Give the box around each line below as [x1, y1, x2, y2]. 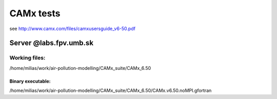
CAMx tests [9, 8, 61, 19]
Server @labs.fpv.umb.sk [9, 39, 94, 47]
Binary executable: [9, 78, 51, 84]
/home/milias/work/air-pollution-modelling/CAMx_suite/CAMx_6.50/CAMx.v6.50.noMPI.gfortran [9, 87, 212, 94]
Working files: [9, 54, 46, 61]
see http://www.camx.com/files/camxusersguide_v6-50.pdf [9, 26, 136, 32]
